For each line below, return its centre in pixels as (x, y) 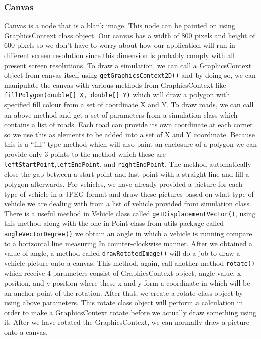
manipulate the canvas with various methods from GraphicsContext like (115, 84)
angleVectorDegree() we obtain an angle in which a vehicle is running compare (128, 233)
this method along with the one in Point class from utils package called (114, 223)
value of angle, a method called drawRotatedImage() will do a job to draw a (122, 253)
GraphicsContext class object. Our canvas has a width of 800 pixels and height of (130, 35)
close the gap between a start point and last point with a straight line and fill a (127, 174)
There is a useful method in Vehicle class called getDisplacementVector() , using (130, 213)
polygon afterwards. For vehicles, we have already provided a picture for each (123, 183)
